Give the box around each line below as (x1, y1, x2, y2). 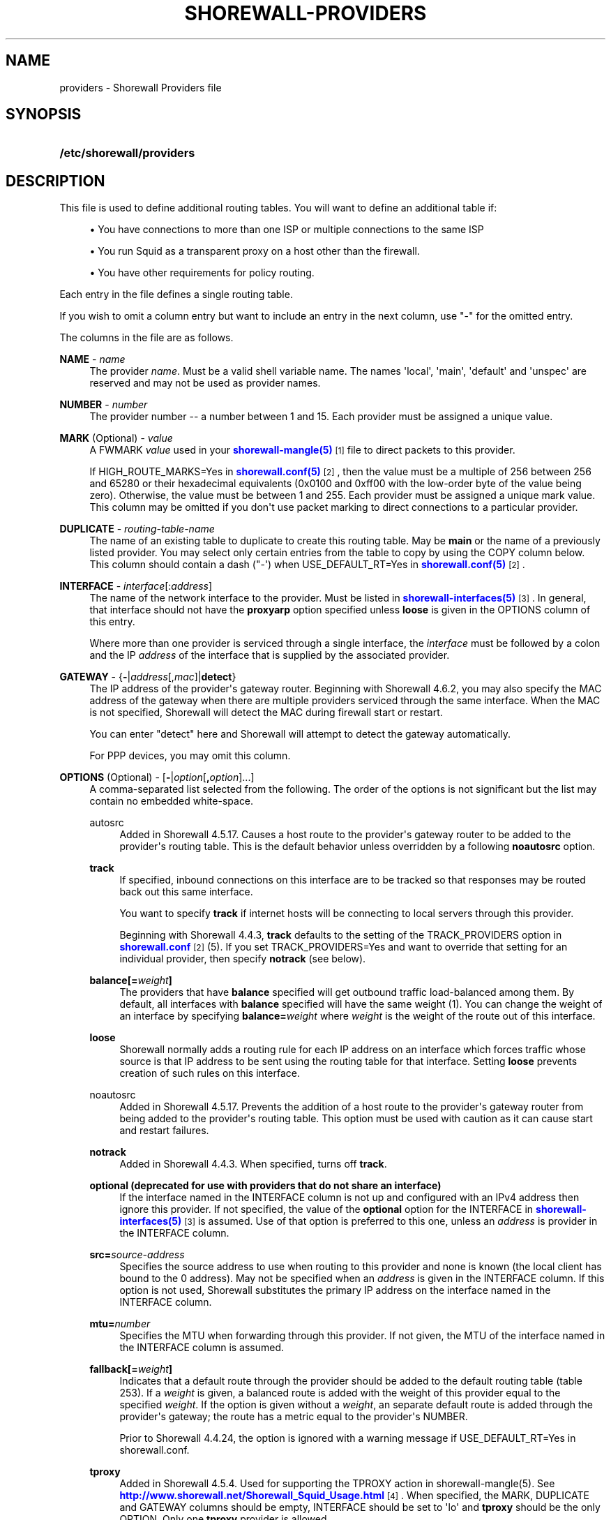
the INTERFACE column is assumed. (119, 1341, 285, 1354)
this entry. (89, 616, 135, 628)
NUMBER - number (59, 398, 148, 411)
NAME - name (59, 353, 126, 366)
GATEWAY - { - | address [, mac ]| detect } (59, 671, 236, 683)
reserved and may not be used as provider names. (89, 377, 321, 389)
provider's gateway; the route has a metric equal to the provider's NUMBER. (119, 1410, 468, 1423)
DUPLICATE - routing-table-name (59, 523, 215, 535)
